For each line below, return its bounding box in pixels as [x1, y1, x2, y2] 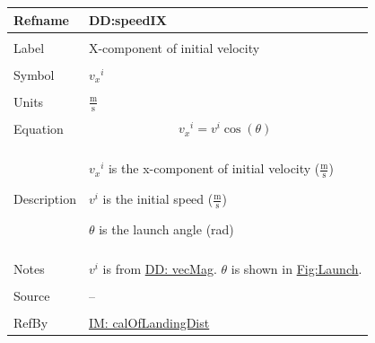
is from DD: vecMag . [102, 259, 217, 277]
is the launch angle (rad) [99, 219, 234, 238]
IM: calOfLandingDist [88, 313, 210, 332]
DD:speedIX [88, 10, 167, 29]
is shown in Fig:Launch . [231, 259, 362, 277]
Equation [13, 119, 64, 138]
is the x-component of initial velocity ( [108, 159, 320, 178]
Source [13, 286, 50, 305]
